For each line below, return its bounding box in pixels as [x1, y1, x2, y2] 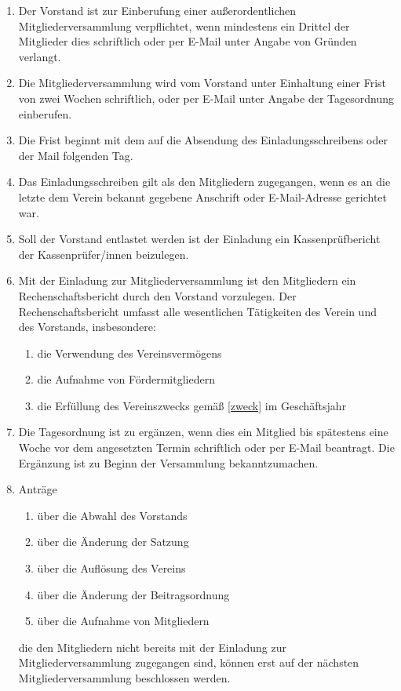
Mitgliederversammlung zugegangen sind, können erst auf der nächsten [18, 654, 359, 671]
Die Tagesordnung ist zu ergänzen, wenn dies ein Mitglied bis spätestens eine [18, 424, 388, 440]
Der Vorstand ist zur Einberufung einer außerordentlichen [18, 2, 297, 18]
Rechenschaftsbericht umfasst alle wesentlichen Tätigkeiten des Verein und [18, 303, 377, 319]
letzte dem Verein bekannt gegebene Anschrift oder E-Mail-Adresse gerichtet [18, 188, 387, 205]
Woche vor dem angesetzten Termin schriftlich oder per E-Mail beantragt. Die [18, 439, 395, 456]
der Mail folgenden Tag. [18, 147, 133, 163]
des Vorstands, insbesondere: [18, 318, 156, 335]
